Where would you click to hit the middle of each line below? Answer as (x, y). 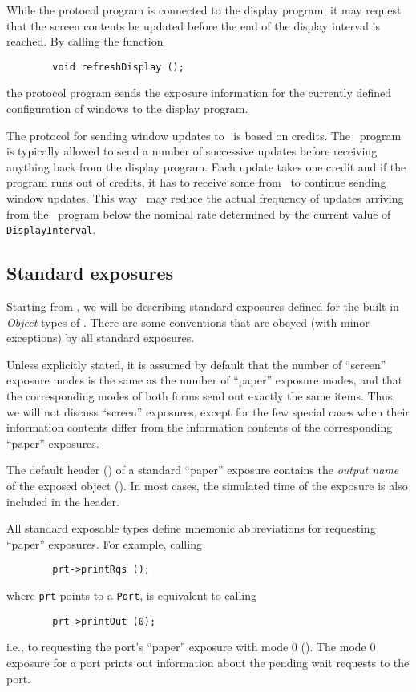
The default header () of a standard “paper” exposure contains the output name (203, 470)
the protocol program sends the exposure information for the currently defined (199, 93)
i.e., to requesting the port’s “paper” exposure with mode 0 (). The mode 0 (191, 647)
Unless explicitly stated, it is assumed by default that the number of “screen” (196, 364)
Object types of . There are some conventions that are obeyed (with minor (188, 322)
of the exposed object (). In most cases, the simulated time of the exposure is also (207, 485)
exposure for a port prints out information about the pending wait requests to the (208, 662)
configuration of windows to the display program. (127, 109)
